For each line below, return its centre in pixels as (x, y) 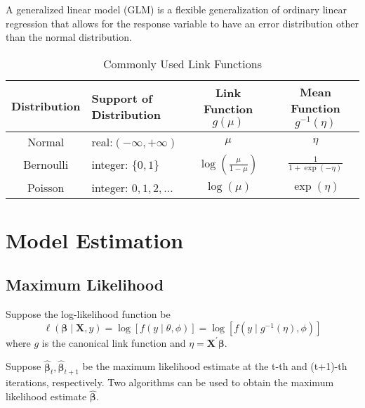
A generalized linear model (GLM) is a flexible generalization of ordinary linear (176, 9)
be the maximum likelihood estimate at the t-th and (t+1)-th (215, 366)
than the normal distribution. (69, 37)
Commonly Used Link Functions (182, 63)
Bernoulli (46, 165)
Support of (122, 98)
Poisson (46, 187)
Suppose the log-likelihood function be (88, 314)
